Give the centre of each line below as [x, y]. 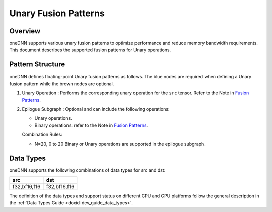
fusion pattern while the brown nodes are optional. [62, 84]
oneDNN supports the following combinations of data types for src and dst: [87, 170]
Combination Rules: [42, 135]
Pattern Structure [37, 65]
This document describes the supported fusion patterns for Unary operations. [90, 50]
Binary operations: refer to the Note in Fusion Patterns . [91, 125]
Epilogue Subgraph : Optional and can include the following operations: [96, 109]
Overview [25, 31]
